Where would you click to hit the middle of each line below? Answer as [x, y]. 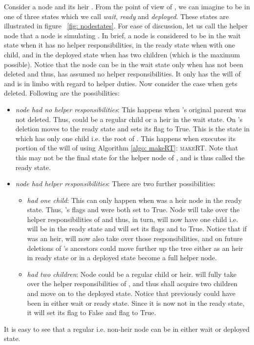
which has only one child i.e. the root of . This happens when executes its [126, 138]
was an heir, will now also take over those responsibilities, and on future [135, 238]
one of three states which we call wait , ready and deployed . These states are [116, 16]
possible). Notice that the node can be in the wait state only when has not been [124, 64]
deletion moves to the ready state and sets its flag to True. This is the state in [133, 129]
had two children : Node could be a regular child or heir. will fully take [132, 274]
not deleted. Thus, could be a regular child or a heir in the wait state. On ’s [129, 119]
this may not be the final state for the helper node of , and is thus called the [130, 157]
